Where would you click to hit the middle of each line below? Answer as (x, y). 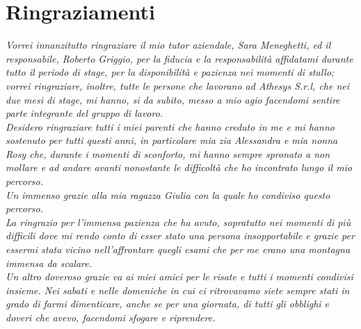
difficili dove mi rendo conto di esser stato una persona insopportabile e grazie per (180, 235)
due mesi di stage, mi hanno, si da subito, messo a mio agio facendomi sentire (173, 99)
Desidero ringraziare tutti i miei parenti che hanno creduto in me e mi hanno (170, 126)
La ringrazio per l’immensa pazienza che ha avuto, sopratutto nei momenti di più (178, 222)
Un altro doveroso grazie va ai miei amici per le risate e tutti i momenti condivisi (179, 276)
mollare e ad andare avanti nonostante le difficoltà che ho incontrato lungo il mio (179, 167)
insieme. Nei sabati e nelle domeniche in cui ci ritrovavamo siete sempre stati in (178, 290)
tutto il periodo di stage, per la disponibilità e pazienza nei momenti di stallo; (170, 72)
